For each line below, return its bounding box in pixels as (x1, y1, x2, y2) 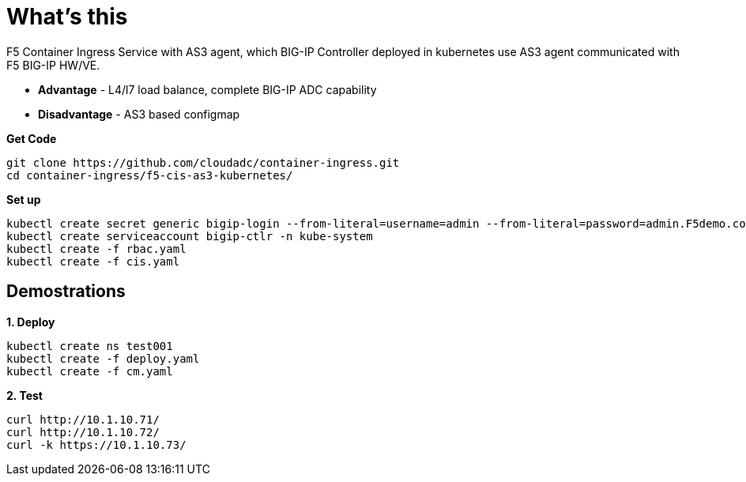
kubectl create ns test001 (6, 339, 173, 352)
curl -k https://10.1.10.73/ (6, 438, 186, 451)
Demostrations (6, 281, 126, 302)
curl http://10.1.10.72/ (6, 425, 160, 439)
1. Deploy (6, 314, 55, 329)
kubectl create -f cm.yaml (6, 364, 173, 378)
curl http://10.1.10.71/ (6, 412, 160, 426)
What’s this (6, 3, 128, 30)
